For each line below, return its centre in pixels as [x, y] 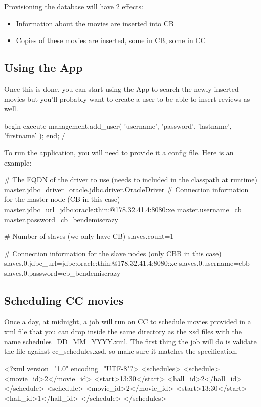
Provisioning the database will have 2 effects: [74, 6]
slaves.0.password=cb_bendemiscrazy [62, 273]
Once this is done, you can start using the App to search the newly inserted [121, 88]
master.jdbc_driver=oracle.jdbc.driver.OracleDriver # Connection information [126, 189]
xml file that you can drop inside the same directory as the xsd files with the [123, 331]
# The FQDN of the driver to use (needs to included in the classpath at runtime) [131, 179]
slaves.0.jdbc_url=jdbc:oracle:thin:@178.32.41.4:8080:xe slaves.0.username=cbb [127, 263]
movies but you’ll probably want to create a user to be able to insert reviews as [127, 98]
